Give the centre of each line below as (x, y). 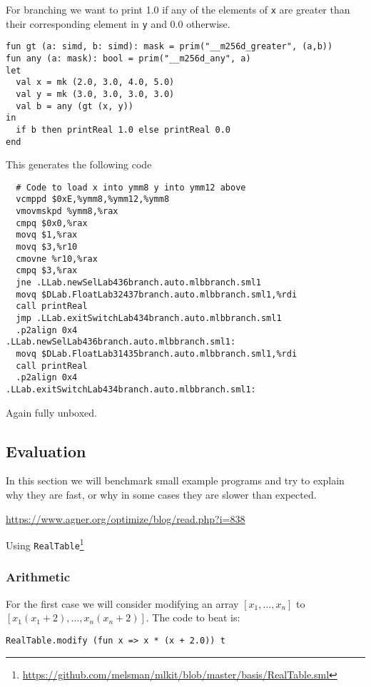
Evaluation (46, 451)
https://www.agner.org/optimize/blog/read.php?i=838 (126, 518)
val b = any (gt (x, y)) (75, 106)
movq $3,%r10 (47, 247)
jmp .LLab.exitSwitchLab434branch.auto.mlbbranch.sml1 (149, 319)
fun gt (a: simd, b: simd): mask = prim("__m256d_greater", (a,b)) (169, 47)
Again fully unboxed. (51, 412)
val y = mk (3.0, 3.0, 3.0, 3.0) (95, 94)
